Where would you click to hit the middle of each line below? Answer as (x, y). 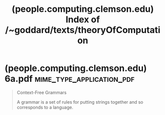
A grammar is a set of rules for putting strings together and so (80, 102)
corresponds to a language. (45, 107)
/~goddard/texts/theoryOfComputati (83, 30)
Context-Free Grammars (42, 92)
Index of (83, 19)
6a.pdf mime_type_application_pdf (70, 79)
